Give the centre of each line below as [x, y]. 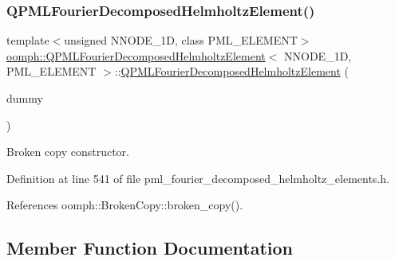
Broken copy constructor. [68, 152]
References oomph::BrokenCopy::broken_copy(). [125, 205]
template [28, 40]
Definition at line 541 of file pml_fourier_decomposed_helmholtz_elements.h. [198, 178]
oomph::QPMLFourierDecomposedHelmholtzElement [136, 55]
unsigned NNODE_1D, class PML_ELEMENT [181, 40]
